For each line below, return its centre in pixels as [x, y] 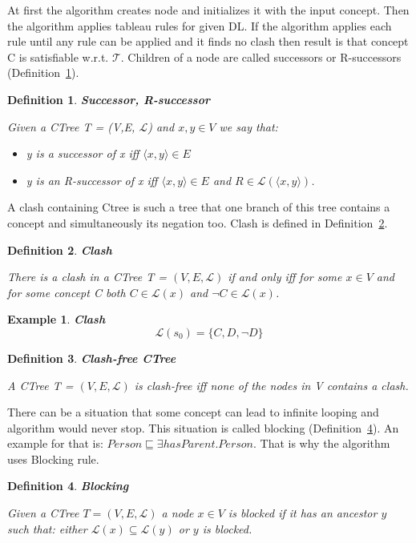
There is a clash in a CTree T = [87, 277]
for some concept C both [67, 292]
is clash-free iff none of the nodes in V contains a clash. [271, 385]
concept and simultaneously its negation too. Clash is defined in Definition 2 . [198, 222]
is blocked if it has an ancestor [303, 513]
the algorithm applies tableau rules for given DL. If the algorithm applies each [200, 25]
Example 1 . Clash [57, 319]
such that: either [47, 528]
